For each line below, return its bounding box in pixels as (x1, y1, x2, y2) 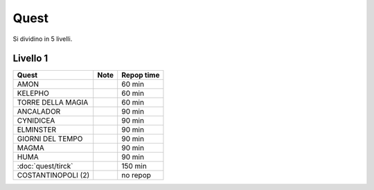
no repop (121, 171, 152, 180)
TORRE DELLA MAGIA (17, 98, 89, 107)
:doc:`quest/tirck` (17, 162, 73, 171)
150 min (121, 162, 147, 171)
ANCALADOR (17, 107, 61, 116)
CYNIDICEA (17, 116, 55, 126)
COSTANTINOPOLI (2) (17, 171, 90, 180)
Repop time (121, 70, 160, 80)
